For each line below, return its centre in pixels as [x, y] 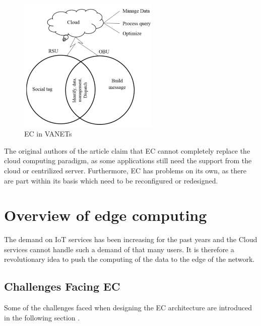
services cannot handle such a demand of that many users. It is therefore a [119, 249]
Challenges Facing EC [62, 286]
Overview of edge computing [106, 215]
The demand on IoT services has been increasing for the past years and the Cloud [131, 239]
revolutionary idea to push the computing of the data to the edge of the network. [129, 259]
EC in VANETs [48, 134]
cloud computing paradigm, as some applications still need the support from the [128, 160]
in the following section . [42, 317]
